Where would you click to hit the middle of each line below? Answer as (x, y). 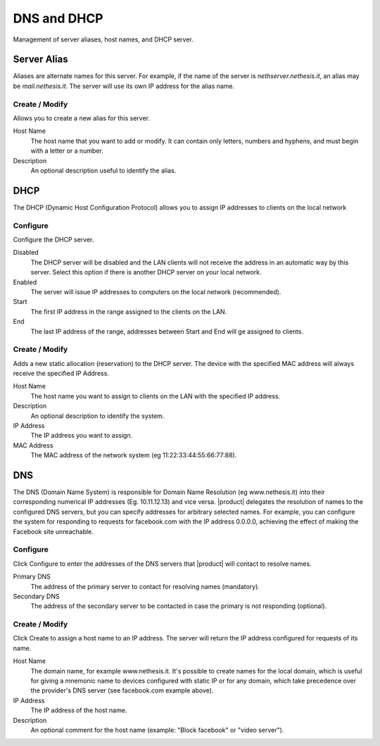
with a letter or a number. (67, 151)
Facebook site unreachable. (53, 531)
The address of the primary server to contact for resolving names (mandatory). (145, 586)
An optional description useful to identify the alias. (103, 170)
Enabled (25, 282)
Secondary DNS (36, 596)
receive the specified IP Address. (61, 374)
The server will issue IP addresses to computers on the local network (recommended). (156, 291)
